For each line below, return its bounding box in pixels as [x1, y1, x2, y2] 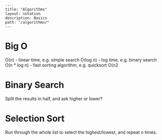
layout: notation [5, 11, 41, 16]
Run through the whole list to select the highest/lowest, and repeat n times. [5, 129, 158, 135]
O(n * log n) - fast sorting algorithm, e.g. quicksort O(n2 [5, 62, 118, 68]
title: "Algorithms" [5, 7, 48, 12]
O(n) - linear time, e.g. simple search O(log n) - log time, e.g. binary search [5, 57, 157, 63]
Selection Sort [5, 113, 65, 124]
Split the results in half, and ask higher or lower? [5, 96, 102, 102]
